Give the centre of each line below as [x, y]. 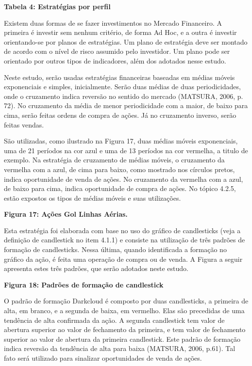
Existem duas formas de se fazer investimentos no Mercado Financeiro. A [113, 23]
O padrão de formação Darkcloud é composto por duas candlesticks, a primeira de [126, 301]
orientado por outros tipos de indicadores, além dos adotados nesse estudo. [115, 60]
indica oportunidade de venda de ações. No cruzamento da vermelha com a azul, [124, 179]
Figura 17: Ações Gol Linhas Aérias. [66, 214]
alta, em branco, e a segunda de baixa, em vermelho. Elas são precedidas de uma [124, 310]
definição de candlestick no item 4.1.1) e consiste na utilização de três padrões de [125, 240]
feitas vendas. [24, 124]
